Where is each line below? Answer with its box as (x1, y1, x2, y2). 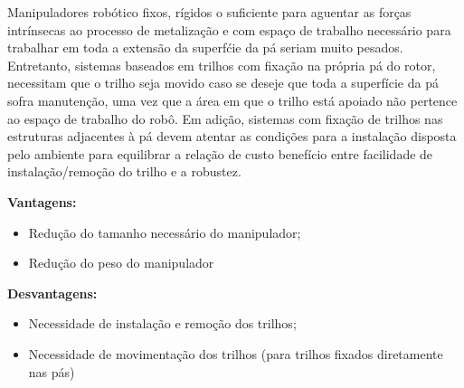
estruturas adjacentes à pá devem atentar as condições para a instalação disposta (7, 127, 457, 146)
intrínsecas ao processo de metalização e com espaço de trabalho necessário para (7, 20, 451, 39)
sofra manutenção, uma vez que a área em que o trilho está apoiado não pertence (7, 90, 458, 109)
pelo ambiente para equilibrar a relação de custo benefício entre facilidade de (7, 144, 433, 163)
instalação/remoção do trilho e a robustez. (7, 162, 241, 181)
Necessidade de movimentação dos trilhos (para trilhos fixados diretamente (28, 344, 443, 363)
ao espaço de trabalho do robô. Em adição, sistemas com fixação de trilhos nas (7, 109, 443, 128)
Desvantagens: (7, 283, 98, 302)
